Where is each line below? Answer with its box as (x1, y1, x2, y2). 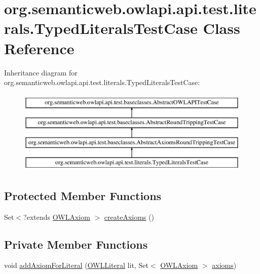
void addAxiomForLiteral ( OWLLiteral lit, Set (4, 260, 148, 270)
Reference (4, 37, 75, 58)
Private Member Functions (4, 236, 148, 252)
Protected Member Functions (4, 187, 162, 203)
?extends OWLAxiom (23, 211, 90, 222)
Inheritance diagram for (4, 67, 78, 77)
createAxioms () (104, 211, 154, 222)
